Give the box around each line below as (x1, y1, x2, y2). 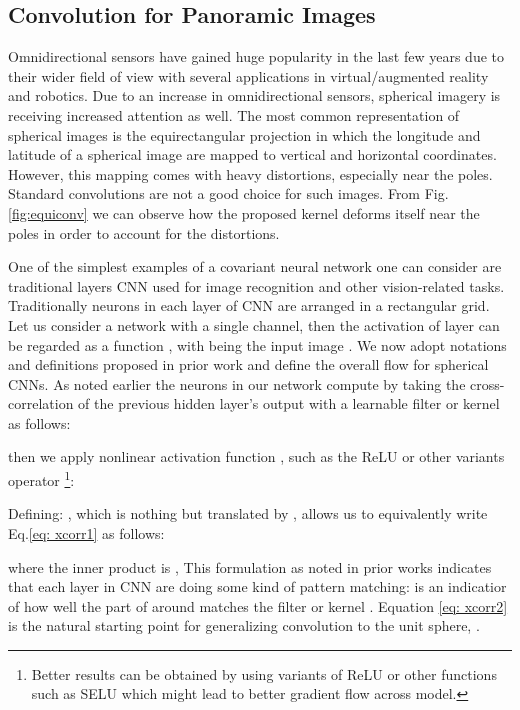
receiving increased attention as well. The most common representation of (8, 104, 460, 125)
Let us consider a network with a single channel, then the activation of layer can (8, 314, 500, 335)
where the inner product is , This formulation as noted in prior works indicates (8, 556, 492, 577)
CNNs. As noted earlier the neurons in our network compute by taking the (8, 373, 466, 394)
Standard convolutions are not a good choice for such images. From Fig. (8, 183, 449, 204)
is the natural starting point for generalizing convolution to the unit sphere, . (8, 615, 480, 636)
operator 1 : (8, 467, 75, 490)
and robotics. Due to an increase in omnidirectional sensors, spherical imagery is (8, 85, 501, 106)
